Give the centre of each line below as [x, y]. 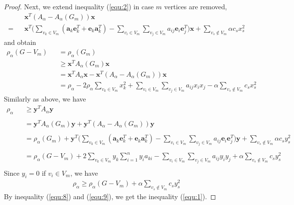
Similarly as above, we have [45, 99]
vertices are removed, [196, 6]
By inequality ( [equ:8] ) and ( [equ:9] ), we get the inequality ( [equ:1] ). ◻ [110, 196]
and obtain [20, 42]
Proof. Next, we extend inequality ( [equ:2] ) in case [79, 6]
